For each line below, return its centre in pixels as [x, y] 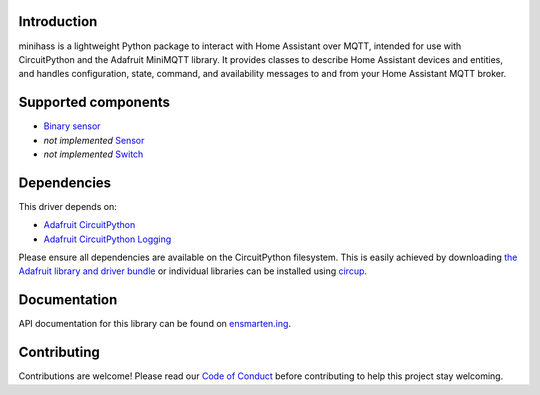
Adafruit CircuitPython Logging [107, 239]
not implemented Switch [93, 154]
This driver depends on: [67, 206]
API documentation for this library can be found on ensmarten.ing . [155, 324]
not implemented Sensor [94, 140]
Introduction [58, 21]
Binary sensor [72, 126]
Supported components [94, 102]
